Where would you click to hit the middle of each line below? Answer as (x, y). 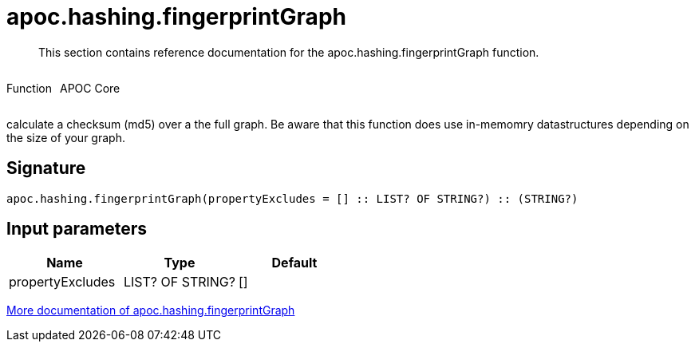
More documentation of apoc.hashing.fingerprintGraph (151, 310)
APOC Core (90, 88)
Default (294, 263)
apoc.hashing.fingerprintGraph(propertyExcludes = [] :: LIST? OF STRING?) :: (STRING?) (292, 198)
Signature (46, 168)
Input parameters (77, 229)
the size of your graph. (66, 137)
